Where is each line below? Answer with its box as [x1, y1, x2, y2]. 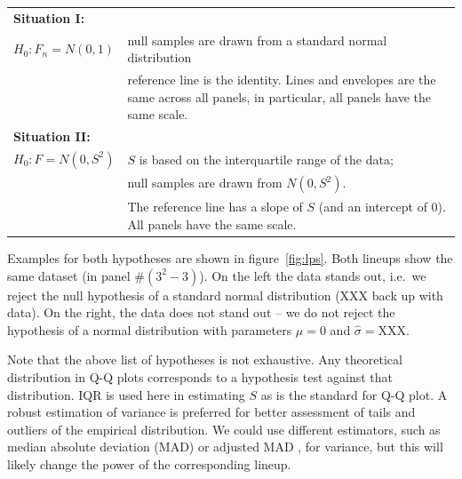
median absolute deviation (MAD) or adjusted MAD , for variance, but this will [7, 437, 443, 456]
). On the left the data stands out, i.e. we [199, 266, 426, 284]
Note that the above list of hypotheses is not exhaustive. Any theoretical [7, 350, 402, 369]
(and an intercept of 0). [318, 197, 446, 216]
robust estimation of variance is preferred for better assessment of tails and [7, 403, 416, 421]
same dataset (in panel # [7, 266, 145, 284]
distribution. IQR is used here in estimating [7, 385, 245, 403]
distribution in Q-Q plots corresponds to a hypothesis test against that [7, 368, 393, 387]
